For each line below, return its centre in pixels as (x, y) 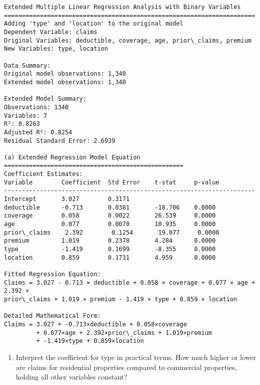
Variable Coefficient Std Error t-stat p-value (112, 182)
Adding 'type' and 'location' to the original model (94, 24)
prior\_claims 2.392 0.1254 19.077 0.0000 (112, 232)
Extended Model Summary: (45, 99)
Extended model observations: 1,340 (65, 82)
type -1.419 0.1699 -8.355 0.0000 (110, 249)
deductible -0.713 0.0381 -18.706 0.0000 (110, 207)
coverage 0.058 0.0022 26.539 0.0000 (110, 216)
